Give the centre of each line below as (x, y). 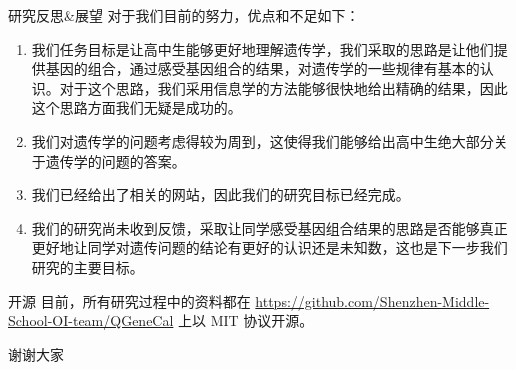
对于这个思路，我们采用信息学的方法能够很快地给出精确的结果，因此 (283, 87)
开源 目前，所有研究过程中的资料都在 (129, 300)
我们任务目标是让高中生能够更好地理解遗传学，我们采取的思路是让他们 (262, 48)
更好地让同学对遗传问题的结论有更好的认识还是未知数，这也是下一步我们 (269, 247)
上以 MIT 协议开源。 (246, 320)
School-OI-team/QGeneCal (91, 320)
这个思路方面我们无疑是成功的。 (136, 107)
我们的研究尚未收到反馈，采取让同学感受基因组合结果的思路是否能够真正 (269, 227)
